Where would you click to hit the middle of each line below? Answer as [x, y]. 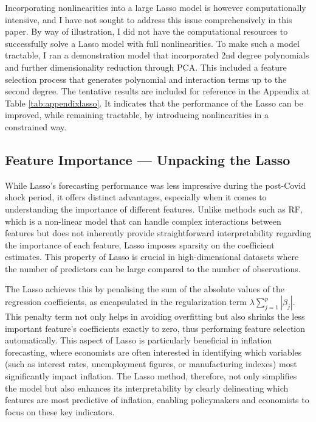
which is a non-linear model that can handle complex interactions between [143, 221]
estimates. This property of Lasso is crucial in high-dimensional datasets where [152, 257]
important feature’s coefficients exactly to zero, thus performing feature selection [155, 328]
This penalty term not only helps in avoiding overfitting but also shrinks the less [155, 316]
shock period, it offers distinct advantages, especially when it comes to [136, 197]
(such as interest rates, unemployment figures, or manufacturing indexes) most [151, 364]
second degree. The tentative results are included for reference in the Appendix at [157, 91]
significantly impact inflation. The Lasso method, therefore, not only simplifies [151, 376]
